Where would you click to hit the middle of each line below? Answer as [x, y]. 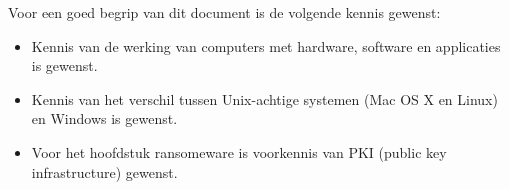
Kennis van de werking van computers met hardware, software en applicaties [266, 45]
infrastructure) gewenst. [104, 171]
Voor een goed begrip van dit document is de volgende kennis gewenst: [224, 12]
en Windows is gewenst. [104, 118]
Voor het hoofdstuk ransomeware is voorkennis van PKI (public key [239, 151]
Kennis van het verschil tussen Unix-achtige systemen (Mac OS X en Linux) [264, 98]
